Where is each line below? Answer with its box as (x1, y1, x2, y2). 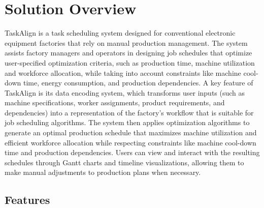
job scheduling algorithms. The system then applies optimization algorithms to (5, 117, 250, 128)
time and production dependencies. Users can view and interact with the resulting (5, 147, 260, 158)
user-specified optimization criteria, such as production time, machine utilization (5, 57, 255, 68)
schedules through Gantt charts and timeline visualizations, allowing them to (5, 157, 244, 167)
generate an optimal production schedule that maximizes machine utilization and (5, 127, 257, 138)
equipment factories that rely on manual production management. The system (5, 37, 248, 48)
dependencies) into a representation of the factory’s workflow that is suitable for (5, 107, 254, 117)
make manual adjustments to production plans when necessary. (5, 167, 201, 177)
